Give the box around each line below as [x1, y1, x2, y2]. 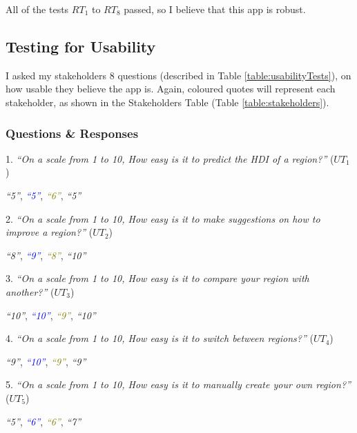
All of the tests [6, 2, 69, 16]
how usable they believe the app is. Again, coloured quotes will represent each [6, 81, 336, 96]
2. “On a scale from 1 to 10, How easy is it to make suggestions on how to [6, 211, 320, 225]
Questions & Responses [6, 124, 139, 141]
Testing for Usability [6, 35, 156, 57]
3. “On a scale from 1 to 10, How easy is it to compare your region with [6, 271, 309, 285]
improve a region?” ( [6, 225, 93, 239]
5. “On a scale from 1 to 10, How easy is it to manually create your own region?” [6, 377, 351, 392]
